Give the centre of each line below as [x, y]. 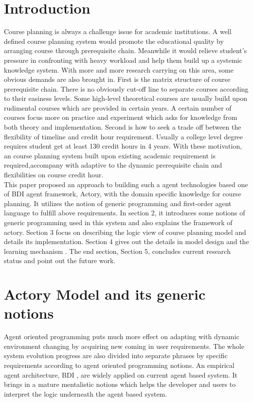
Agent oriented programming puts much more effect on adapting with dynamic [122, 336]
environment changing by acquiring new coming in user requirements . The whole [124, 346]
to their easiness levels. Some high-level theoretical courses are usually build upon [126, 98]
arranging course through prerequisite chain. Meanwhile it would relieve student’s [126, 50]
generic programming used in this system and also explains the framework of [118, 222]
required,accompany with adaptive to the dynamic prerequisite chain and [113, 165]
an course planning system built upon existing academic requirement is [110, 155]
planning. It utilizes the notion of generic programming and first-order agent [118, 203]
